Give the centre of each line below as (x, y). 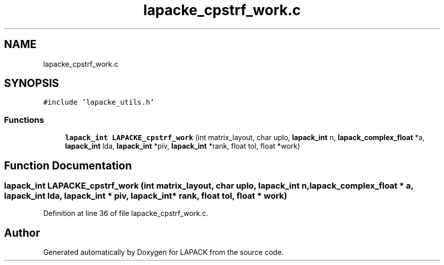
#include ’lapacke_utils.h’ (99, 102)
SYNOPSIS (32, 83)
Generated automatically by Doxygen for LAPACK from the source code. (163, 252)
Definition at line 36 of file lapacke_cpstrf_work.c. (126, 213)
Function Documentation (68, 165)
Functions (24, 120)
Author (22, 233)
